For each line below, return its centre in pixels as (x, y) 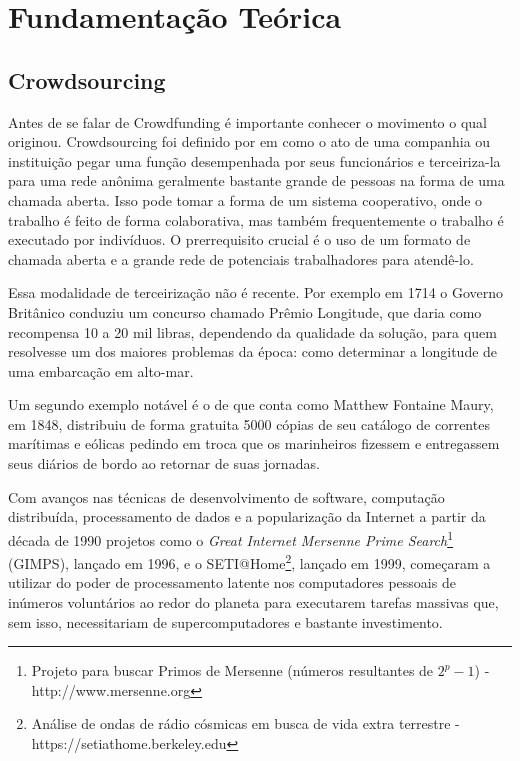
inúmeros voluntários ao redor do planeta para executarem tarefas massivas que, (253, 601)
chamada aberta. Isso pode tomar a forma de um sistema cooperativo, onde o (245, 199)
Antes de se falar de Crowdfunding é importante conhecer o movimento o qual (248, 121)
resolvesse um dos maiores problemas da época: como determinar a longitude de (253, 351)
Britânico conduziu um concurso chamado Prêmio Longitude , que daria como (245, 311)
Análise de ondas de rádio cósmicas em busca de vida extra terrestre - (245, 723)
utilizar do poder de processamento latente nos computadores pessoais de (232, 582)
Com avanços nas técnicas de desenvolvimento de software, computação (226, 496)
